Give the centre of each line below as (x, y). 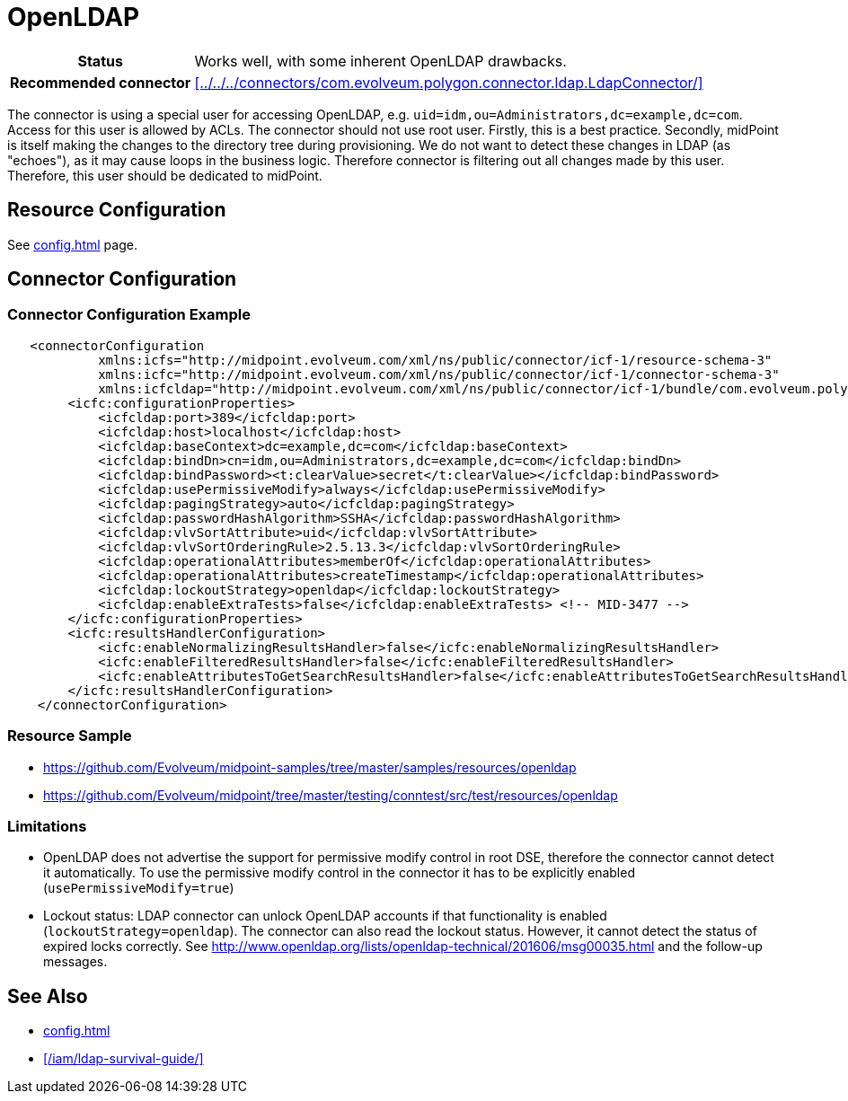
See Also (48, 996)
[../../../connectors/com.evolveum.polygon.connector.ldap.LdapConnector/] (449, 82)
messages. (75, 962)
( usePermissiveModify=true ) (139, 888)
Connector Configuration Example (129, 315)
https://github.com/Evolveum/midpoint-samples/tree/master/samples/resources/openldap (310, 767)
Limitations (47, 826)
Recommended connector (101, 82)
